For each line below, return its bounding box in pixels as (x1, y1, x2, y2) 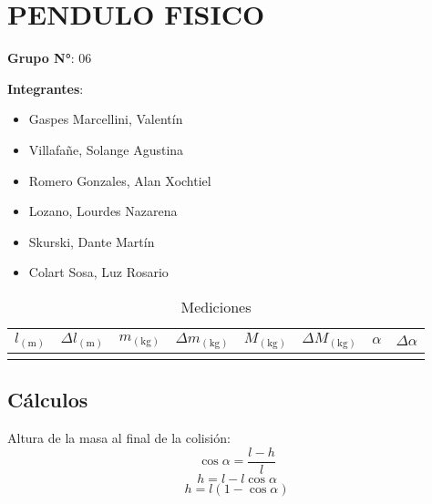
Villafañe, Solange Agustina (28, 139, 184, 159)
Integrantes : (7, 78, 84, 98)
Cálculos (7, 386, 88, 414)
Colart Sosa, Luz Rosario (28, 262, 169, 282)
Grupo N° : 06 (7, 48, 92, 67)
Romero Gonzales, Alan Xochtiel (28, 170, 211, 190)
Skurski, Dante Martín (28, 231, 155, 251)
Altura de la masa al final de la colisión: (7, 428, 231, 447)
